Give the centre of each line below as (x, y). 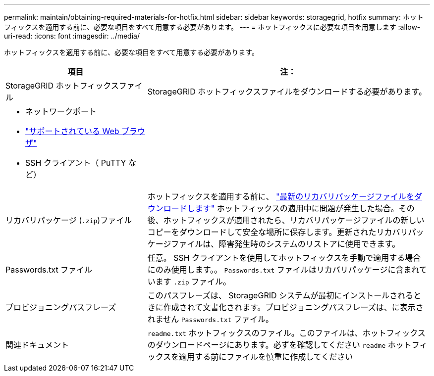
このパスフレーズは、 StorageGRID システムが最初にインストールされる (280, 295)
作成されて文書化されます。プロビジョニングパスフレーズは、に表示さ (293, 307)
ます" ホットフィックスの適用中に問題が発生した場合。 (297, 208)
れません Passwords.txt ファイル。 (210, 319)
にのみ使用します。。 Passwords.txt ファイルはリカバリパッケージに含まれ (283, 270)
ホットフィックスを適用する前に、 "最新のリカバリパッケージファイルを (281, 196)
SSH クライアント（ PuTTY (76, 163)
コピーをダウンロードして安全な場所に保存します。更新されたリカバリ (278, 232)
